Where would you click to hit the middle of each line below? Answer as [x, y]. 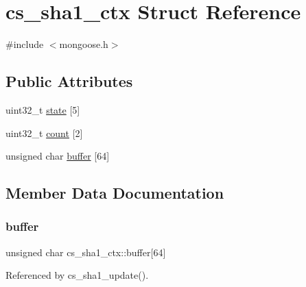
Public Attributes [69, 81]
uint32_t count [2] [44, 133]
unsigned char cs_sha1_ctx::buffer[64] [86, 252]
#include [25, 44]
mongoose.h [84, 44]
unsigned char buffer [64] [58, 156]
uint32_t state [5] [43, 109]
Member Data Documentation [115, 193]
